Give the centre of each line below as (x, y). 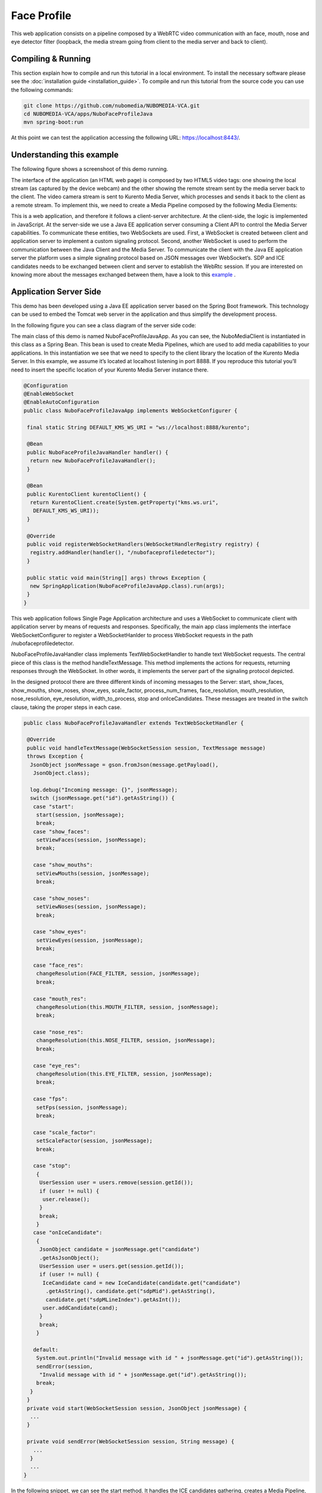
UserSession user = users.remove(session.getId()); (116, 1183)
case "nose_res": (58, 1032)
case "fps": (50, 1099)
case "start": (54, 807)
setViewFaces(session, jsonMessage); (91, 840)
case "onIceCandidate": (68, 1233)
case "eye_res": (57, 1065)
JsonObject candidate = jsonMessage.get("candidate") (119, 1249)
